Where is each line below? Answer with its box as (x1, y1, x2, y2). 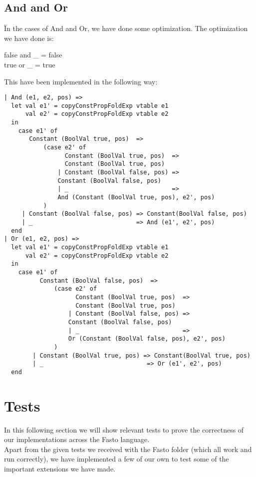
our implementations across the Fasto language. (4, 434, 150, 445)
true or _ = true (4, 59, 55, 69)
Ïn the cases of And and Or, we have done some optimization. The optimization (4, 23, 248, 33)
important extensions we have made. (4, 463, 116, 474)
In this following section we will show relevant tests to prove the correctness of (4, 424, 244, 435)
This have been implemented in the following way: (4, 76, 158, 86)
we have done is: (4, 32, 54, 43)
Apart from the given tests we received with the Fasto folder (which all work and (4, 444, 252, 454)
